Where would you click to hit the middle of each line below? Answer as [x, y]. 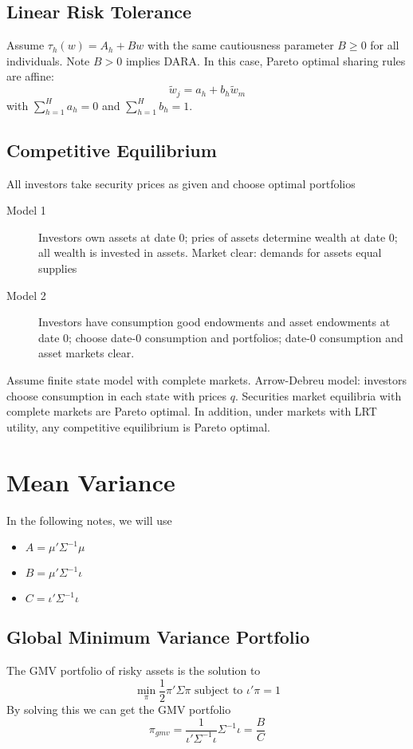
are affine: [30, 76]
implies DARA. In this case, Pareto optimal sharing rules [265, 60]
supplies [58, 268]
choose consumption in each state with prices [117, 395]
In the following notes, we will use [89, 520]
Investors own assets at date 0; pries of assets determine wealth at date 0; [218, 237]
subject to [219, 691]
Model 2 [26, 295]
